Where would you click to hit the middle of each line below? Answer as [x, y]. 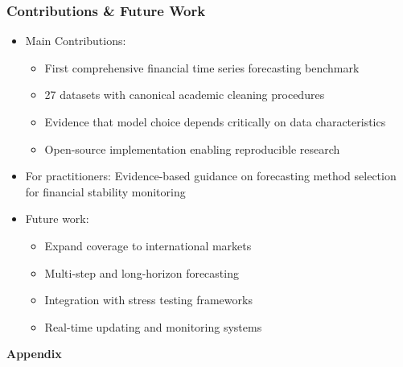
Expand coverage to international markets [148, 245]
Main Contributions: [76, 41]
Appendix [34, 354]
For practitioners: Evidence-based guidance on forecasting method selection [211, 176]
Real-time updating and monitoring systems [153, 326]
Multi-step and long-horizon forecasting [142, 272]
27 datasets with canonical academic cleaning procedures [185, 95]
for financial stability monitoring [105, 191]
